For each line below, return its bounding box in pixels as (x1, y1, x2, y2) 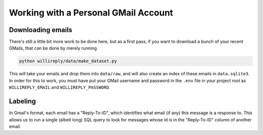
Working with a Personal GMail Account (9, 7, 173, 18)
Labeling (9, 97, 36, 105)
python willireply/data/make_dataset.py (19, 58, 117, 64)
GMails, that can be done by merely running (9, 45, 97, 51)
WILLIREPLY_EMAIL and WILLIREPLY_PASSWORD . (9, 84, 111, 90)
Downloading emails (9, 26, 73, 34)
